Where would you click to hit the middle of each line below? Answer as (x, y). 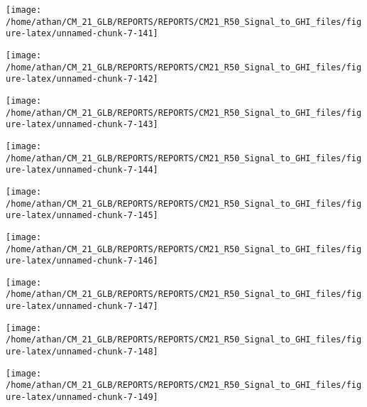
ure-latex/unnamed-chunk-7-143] (82, 125)
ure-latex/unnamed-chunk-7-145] (82, 216)
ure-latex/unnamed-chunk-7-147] (82, 306)
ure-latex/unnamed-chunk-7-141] (82, 34)
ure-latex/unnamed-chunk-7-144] (82, 170)
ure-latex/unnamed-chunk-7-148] (82, 352)
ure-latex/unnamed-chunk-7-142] (82, 79)
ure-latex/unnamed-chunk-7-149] (82, 397)
